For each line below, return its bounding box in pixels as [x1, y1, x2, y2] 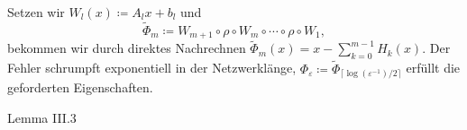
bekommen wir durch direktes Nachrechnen [7, 39, 246, 57]
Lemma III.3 [7, 108, 77, 126]
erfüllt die [406, 58, 461, 77]
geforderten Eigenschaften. [7, 78, 153, 97]
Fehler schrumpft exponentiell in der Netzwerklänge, [7, 58, 297, 77]
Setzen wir [7, 3, 65, 21]
